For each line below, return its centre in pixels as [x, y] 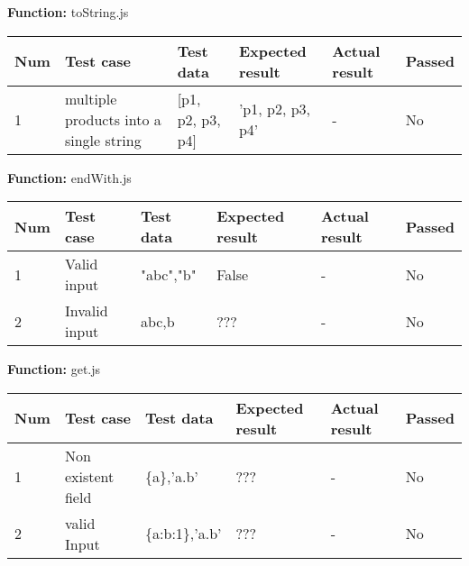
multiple [91, 98]
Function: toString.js [68, 12]
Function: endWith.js [69, 177]
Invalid [86, 311]
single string [103, 140]
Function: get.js [54, 369]
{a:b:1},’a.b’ [184, 534]
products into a [113, 119]
